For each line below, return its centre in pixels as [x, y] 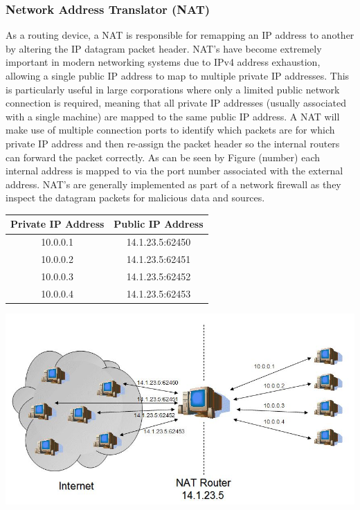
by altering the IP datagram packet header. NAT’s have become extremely [164, 48]
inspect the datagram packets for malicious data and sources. [135, 198]
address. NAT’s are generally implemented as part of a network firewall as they [173, 184]
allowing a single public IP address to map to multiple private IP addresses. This [178, 75]
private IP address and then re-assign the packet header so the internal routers [173, 143]
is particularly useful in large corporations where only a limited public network [173, 89]
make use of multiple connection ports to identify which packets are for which [170, 130]
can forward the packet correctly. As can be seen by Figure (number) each [163, 157]
